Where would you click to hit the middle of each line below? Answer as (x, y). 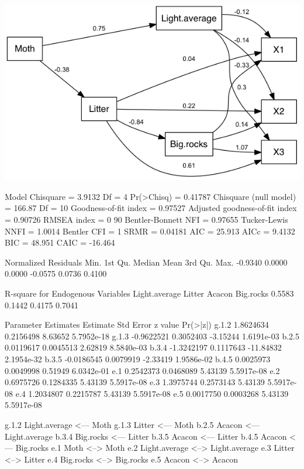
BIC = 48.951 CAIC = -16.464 (60, 242)
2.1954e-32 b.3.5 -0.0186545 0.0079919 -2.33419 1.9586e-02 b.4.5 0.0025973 (138, 358)
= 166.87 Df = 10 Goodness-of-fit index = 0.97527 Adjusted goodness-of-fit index (151, 208)
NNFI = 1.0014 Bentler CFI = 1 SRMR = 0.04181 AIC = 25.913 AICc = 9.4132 (150, 231)
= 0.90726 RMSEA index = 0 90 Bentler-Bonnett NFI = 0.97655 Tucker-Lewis (146, 219)
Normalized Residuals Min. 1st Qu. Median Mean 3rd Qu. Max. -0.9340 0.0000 (146, 262)
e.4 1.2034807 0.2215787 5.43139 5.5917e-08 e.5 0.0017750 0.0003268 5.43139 (152, 393)
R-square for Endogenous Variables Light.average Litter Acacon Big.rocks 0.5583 (149, 293)
